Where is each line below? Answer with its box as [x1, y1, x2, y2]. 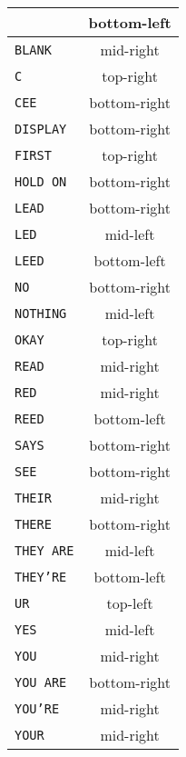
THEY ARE [15, 543, 74, 558]
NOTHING [15, 305, 67, 321]
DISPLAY [15, 121, 67, 136]
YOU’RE [15, 701, 60, 716]
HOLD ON [15, 174, 67, 189]
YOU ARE [15, 674, 67, 690]
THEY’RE [15, 569, 67, 584]
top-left [106, 593, 153, 613]
